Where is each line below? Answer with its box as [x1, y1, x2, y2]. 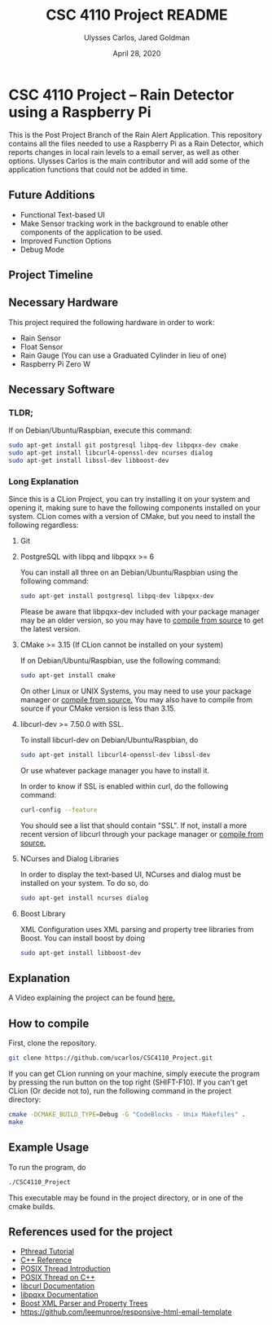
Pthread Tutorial [20, 1247, 75, 1257]
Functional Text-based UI [20, 209, 106, 219]
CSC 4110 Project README [46, 6, 228, 24]
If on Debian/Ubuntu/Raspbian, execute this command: [8, 425, 193, 435]
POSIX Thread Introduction [20, 1264, 112, 1274]
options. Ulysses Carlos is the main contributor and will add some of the [8, 156, 250, 165]
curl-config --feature [20, 805, 98, 814]
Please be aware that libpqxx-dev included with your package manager [20, 607, 260, 617]
